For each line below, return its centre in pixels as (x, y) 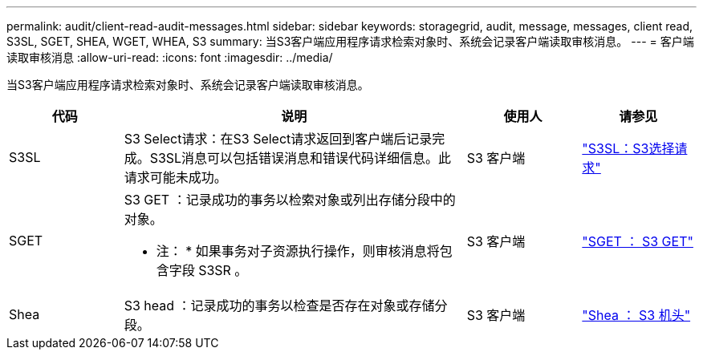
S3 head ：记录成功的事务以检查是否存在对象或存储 (279, 305)
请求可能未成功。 (175, 177)
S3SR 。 (223, 270)
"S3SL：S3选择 (628, 148)
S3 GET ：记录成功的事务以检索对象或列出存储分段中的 (290, 200)
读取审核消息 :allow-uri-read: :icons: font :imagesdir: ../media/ (170, 57)
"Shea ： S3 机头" (636, 315)
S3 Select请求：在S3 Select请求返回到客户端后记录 (278, 139)
